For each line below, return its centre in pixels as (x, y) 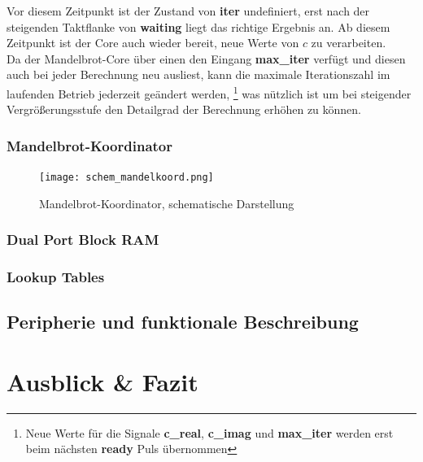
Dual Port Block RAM (83, 240)
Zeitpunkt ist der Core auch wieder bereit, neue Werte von (153, 43)
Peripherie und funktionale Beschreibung (183, 322)
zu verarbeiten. (349, 43)
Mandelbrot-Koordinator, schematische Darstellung (167, 203)
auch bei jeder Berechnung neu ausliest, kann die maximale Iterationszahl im (198, 74)
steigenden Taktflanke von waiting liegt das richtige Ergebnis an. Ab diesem (198, 26)
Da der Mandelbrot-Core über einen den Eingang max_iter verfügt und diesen (206, 58)
